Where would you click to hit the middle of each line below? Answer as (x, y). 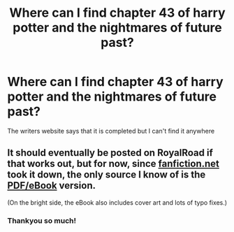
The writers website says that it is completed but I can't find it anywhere (111, 131)
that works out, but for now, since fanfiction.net (114, 164)
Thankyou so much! (42, 220)
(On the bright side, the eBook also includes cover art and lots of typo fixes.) (117, 202)
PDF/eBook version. (52, 186)
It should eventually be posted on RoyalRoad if (110, 153)
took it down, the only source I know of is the (107, 175)
